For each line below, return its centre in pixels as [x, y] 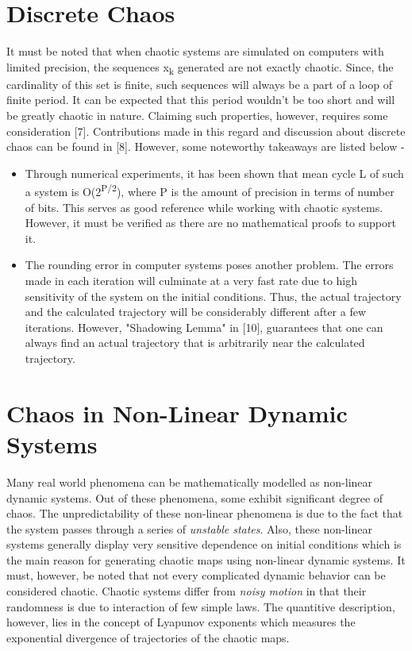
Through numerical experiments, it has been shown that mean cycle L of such [214, 173]
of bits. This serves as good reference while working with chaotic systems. [204, 207]
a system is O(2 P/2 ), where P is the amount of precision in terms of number [210, 191]
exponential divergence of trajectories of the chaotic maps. [148, 637]
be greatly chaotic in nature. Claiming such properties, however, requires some [197, 116]
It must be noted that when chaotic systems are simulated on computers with [195, 51]
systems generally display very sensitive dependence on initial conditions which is [204, 544]
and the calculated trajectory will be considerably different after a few [196, 312]
